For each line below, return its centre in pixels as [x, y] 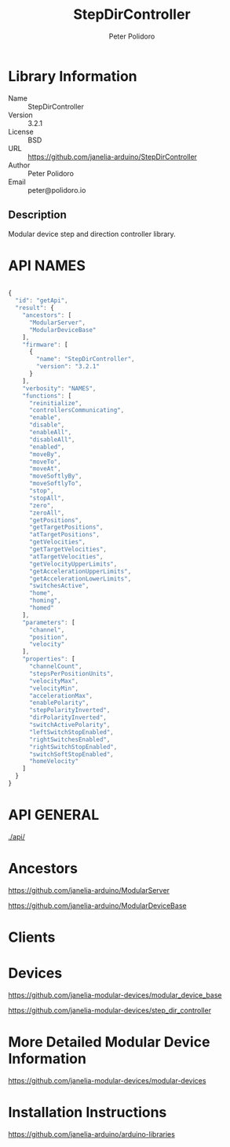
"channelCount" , [55, 666]
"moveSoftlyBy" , [55, 476]
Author [19, 165]
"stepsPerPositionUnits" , [71, 673]
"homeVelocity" [54, 762]
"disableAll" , [52, 439]
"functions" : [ [47, 396]
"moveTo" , [45, 462]
